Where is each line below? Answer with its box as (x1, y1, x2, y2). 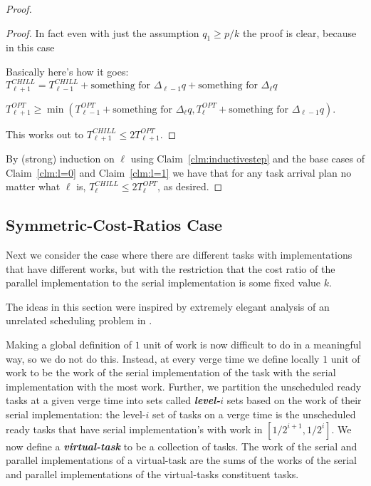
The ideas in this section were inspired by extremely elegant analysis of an (6, 299, 330, 314)
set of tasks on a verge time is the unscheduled (152, 406, 356, 421)
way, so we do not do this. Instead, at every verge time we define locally (6, 351, 320, 366)
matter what (6, 179, 61, 194)
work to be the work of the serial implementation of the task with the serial (6, 365, 336, 380)
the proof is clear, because (242, 25, 357, 40)
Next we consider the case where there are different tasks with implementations (6, 247, 352, 262)
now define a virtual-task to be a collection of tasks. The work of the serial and (6, 438, 357, 453)
